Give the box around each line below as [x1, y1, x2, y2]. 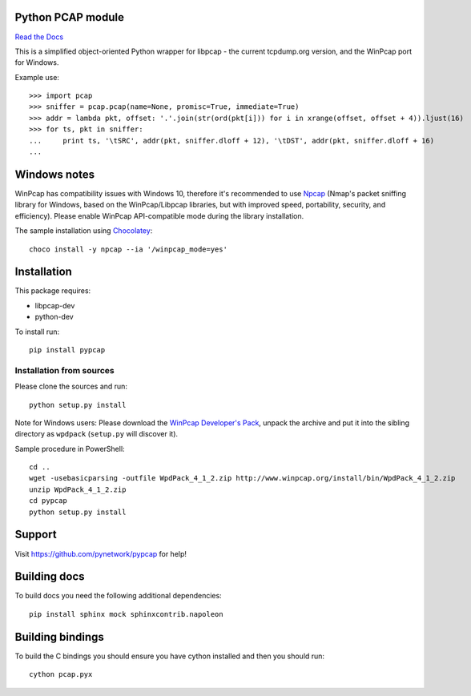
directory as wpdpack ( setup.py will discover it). [14, 429, 179, 439]
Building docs [14, 569, 85, 584]
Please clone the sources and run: [14, 381, 128, 392]
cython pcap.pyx [29, 670, 93, 679]
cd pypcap [29, 497, 67, 505]
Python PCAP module [14, 10, 124, 24]
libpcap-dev [34, 300, 75, 310]
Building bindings [14, 630, 104, 644]
